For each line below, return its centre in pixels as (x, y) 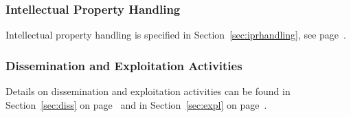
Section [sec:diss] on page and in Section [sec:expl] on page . (136, 104)
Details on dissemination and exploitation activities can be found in (148, 91)
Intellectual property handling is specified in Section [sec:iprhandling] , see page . (176, 35)
